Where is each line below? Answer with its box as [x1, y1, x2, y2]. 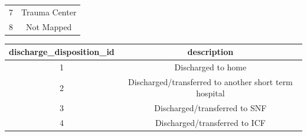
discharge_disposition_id [9, 46, 115, 58]
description [187, 46, 234, 58]
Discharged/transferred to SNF [154, 102, 267, 114]
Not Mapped [26, 20, 72, 33]
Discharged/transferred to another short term [128, 75, 293, 88]
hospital [196, 87, 225, 99]
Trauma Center [21, 5, 77, 18]
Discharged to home [174, 61, 247, 73]
